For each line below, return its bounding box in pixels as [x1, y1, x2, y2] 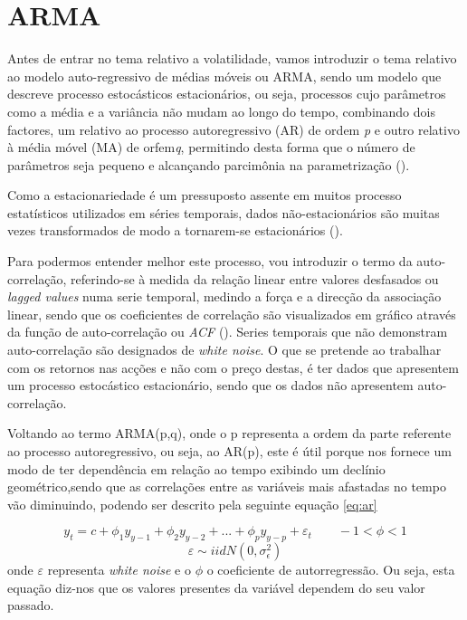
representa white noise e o [47, 560, 191, 579]
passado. [7, 596, 54, 615]
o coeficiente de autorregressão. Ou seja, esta [206, 560, 455, 579]
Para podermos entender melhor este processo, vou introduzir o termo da [7, 252, 413, 271]
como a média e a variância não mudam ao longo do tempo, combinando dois [7, 101, 435, 120]
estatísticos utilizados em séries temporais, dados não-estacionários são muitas [7, 203, 440, 222]
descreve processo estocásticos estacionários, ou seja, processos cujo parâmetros [7, 84, 446, 103]
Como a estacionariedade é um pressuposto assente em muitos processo [7, 186, 402, 205]
